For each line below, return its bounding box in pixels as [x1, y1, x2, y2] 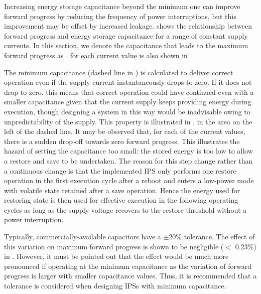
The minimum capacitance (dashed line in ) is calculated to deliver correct [4, 67, 233, 77]
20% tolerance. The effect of [169, 231, 255, 242]
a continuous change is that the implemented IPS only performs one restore [4, 165, 236, 176]
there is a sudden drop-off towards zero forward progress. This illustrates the [4, 135, 240, 146]
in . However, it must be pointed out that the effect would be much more [4, 251, 229, 261]
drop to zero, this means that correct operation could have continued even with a [4, 86, 254, 97]
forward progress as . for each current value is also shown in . [4, 50, 192, 60]
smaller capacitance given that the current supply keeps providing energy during [4, 96, 251, 107]
